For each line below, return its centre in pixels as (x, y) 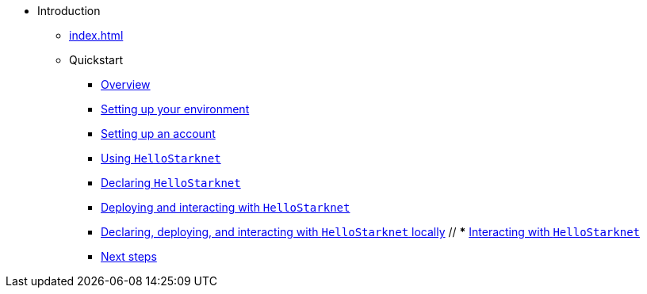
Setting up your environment (175, 109)
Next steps (129, 256)
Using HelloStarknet (161, 158)
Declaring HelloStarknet (171, 183)
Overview (126, 84)
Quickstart (96, 60)
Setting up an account (158, 134)
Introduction (69, 11)
